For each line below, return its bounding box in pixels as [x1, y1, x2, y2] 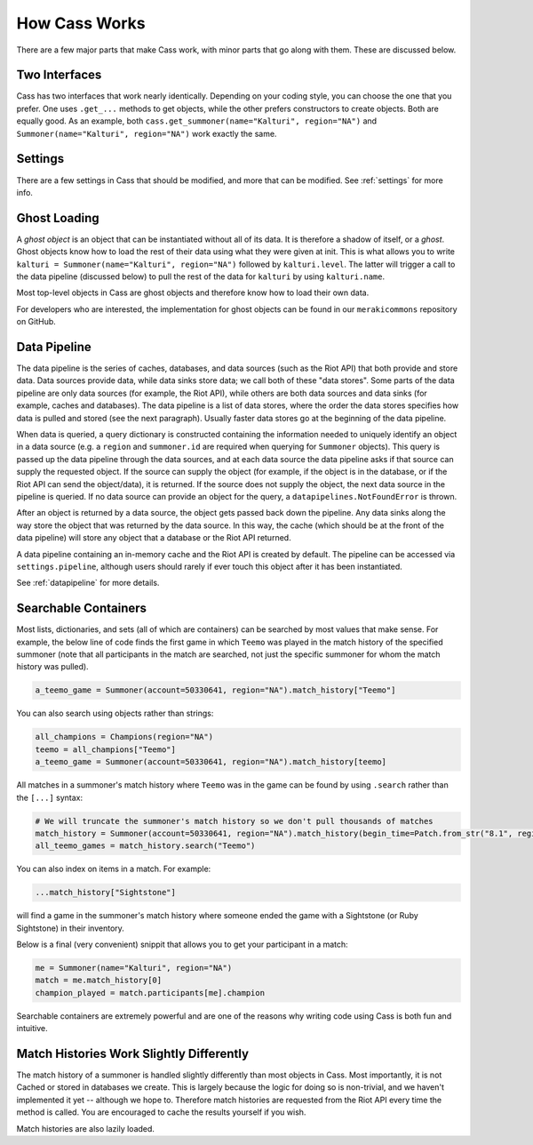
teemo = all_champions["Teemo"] [35, 744, 177, 755]
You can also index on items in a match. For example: [16, 863, 211, 875]
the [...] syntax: [16, 792, 84, 803]
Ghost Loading [16, 210, 99, 226]
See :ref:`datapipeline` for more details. [16, 578, 160, 589]
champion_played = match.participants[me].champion [35, 988, 266, 997]
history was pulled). [16, 661, 89, 672]
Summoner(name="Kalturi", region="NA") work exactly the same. [16, 128, 277, 139]
